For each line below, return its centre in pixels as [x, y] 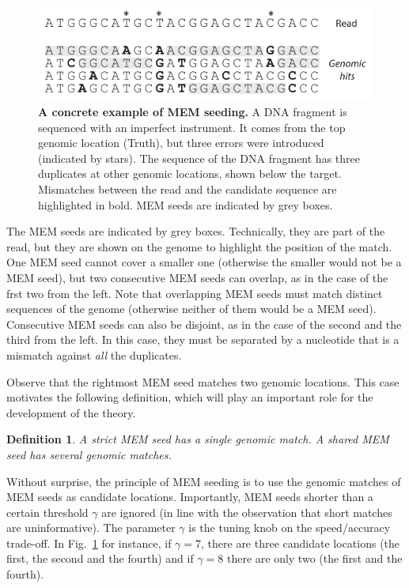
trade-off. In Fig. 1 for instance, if [89, 543]
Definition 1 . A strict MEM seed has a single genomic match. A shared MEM [198, 439]
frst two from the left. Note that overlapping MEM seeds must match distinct [195, 293]
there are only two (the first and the [314, 558]
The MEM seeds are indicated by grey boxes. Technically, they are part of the [196, 231]
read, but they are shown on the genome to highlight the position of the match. [199, 246]
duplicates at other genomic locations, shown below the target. [190, 173]
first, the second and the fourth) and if [100, 558]
